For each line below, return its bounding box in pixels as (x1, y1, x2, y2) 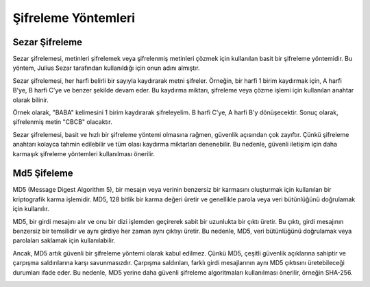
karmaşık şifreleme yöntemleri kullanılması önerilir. (12, 149, 156, 158)
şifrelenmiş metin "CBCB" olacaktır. (12, 118, 113, 126)
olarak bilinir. (12, 96, 49, 104)
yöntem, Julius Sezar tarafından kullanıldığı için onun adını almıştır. (12, 64, 200, 72)
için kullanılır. (12, 205, 49, 213)
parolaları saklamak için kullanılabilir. (12, 236, 116, 245)
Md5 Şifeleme (12, 168, 73, 179)
